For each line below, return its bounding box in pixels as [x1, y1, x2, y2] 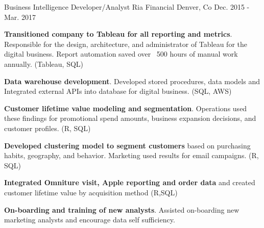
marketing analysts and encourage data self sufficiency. [4, 214, 175, 225]
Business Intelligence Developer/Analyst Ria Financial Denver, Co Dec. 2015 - [4, 2, 250, 12]
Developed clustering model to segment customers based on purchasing [4, 140, 251, 150]
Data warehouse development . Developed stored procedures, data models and [4, 75, 260, 86]
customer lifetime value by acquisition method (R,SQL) [4, 187, 178, 197]
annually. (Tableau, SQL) [4, 58, 84, 69]
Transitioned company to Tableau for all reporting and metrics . [4, 29, 232, 39]
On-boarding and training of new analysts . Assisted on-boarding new [4, 204, 239, 215]
